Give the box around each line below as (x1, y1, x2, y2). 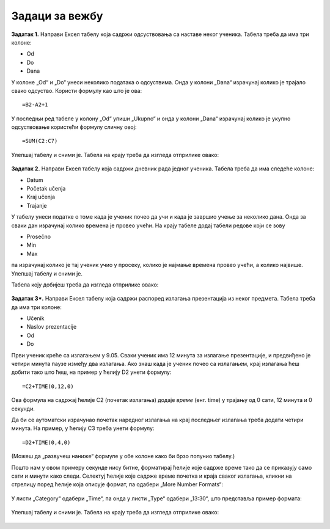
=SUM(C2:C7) (22, 137, 58, 145)
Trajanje (26, 202, 47, 209)
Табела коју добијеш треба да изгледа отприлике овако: (11, 281, 159, 288)
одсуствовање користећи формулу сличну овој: (11, 123, 137, 131)
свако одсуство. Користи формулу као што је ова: (11, 87, 142, 94)
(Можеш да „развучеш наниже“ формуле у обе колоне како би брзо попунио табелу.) (11, 453, 235, 460)
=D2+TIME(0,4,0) (22, 439, 71, 446)
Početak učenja (26, 185, 66, 192)
